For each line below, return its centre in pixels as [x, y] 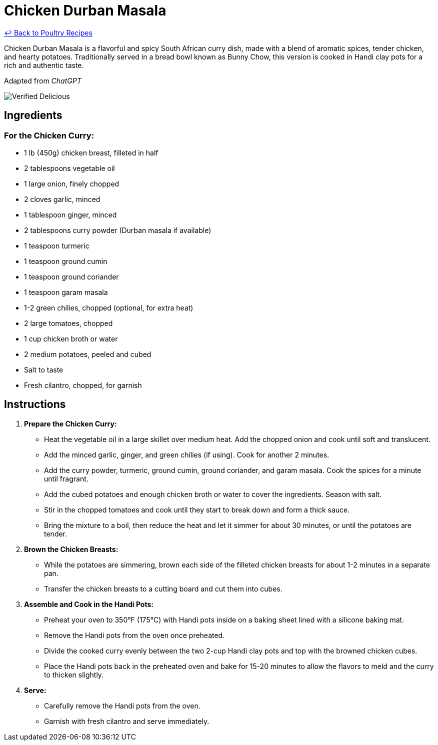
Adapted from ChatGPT [43, 80]
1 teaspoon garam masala [66, 292]
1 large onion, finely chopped [72, 183]
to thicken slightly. [74, 674]
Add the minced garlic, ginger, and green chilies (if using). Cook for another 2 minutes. [187, 454]
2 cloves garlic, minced [62, 199]
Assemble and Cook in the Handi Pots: [89, 604]
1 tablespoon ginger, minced [70, 214]
